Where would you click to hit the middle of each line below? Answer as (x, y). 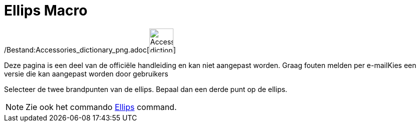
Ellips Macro (46, 10)
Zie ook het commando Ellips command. (101, 107)
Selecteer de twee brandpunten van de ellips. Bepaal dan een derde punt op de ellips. (146, 89)
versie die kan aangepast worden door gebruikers (86, 73)
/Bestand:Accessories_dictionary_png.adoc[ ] (90, 49)
